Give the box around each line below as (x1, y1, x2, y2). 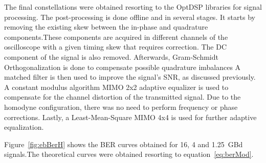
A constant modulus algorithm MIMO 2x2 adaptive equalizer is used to (4, 81, 229, 92)
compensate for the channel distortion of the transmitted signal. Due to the (4, 91, 241, 102)
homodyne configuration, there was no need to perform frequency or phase (4, 101, 238, 112)
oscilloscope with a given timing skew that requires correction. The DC (4, 41, 227, 52)
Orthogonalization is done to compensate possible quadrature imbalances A (4, 61, 241, 72)
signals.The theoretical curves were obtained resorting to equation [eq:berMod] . (4, 149, 254, 159)
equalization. (4, 122, 44, 132)
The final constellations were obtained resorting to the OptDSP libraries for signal (4, 2, 262, 12)
